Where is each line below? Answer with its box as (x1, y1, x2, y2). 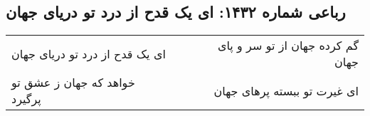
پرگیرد (11, 90, 41, 107)
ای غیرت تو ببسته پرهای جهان (213, 82, 359, 99)
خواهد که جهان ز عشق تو (11, 74, 135, 91)
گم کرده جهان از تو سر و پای (217, 37, 359, 54)
